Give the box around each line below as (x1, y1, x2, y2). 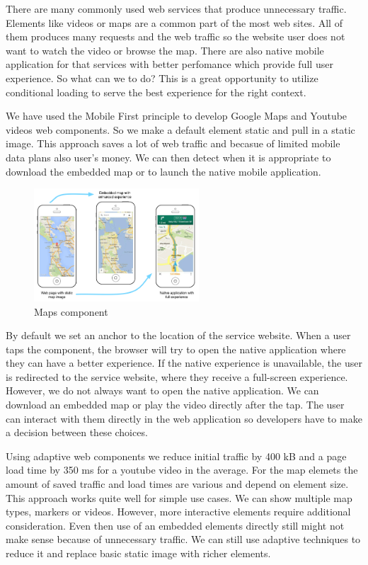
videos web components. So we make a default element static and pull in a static (6, 122, 355, 137)
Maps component (34, 304, 108, 319)
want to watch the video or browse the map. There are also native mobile (6, 42, 324, 57)
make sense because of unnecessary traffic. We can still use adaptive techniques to (6, 532, 361, 547)
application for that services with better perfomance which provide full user (6, 57, 333, 72)
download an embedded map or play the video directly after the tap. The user (6, 397, 345, 412)
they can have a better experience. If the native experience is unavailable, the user (6, 355, 362, 370)
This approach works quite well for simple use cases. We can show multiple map (6, 490, 352, 505)
